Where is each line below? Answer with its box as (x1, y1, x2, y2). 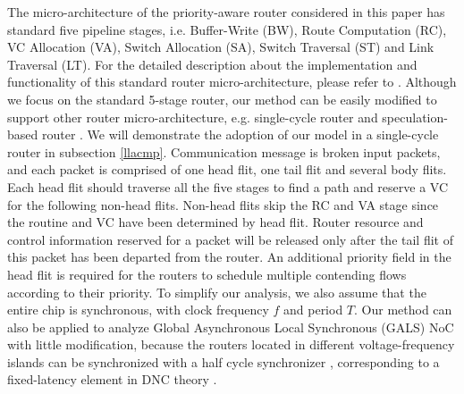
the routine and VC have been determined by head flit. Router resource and (7, 213, 424, 231)
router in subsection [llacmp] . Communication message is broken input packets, (7, 142, 441, 161)
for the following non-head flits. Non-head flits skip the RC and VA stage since (7, 195, 439, 214)
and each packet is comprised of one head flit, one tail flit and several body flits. (7, 160, 447, 179)
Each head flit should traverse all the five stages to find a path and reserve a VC (7, 177, 449, 196)
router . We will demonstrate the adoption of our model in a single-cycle (41, 125, 439, 144)
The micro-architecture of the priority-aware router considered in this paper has (7, 3, 445, 21)
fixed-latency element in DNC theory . (7, 370, 217, 389)
